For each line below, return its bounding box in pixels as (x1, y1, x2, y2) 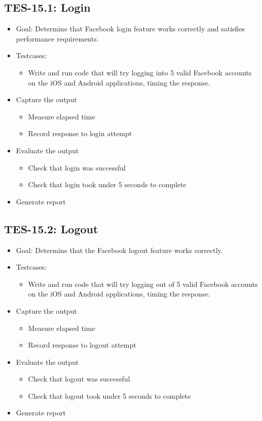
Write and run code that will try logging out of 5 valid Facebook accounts (28, 278, 258, 289)
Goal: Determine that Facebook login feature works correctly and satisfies (16, 23, 245, 34)
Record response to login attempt (28, 128, 132, 139)
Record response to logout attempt (28, 340, 136, 350)
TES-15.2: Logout (4, 221, 98, 236)
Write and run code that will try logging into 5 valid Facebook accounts (28, 67, 252, 77)
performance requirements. (16, 33, 99, 44)
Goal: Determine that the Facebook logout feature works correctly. (16, 244, 223, 255)
